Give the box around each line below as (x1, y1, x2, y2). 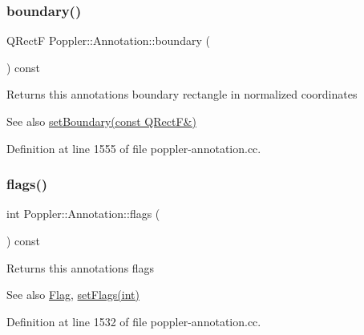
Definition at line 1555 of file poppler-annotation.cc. (6, 139, 261, 156)
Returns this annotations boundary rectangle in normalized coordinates (6, 86, 358, 103)
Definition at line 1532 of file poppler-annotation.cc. (6, 313, 261, 329)
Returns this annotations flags (6, 259, 155, 276)
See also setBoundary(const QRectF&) (6, 113, 196, 129)
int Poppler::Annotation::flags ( (6, 205, 160, 222)
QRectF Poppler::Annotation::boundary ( (6, 32, 210, 49)
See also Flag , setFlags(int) (6, 286, 140, 303)
